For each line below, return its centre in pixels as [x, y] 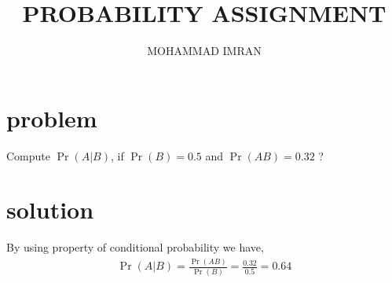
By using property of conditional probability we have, [135, 247]
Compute [28, 155]
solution [50, 209]
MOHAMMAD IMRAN [204, 51]
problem [52, 118]
